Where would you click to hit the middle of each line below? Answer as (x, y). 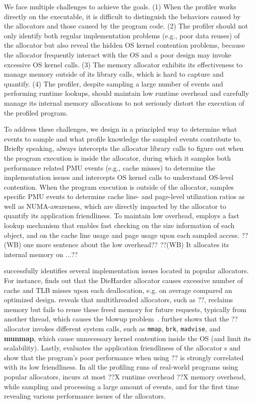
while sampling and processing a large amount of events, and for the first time (122, 386)
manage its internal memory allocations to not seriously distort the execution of (124, 102)
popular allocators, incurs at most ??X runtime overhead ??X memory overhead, (125, 377)
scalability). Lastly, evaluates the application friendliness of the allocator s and (122, 348)
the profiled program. (36, 112)
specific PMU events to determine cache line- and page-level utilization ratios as (125, 196)
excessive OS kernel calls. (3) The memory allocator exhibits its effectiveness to (123, 64)
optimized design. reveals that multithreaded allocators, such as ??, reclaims (119, 300)
